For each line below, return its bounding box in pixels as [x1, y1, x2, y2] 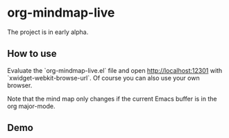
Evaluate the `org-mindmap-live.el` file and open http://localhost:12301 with [7, 66, 223, 74]
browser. [7, 81, 33, 89]
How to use [7, 48, 57, 60]
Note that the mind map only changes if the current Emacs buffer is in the [7, 94, 217, 103]
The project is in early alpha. [7, 28, 89, 36]
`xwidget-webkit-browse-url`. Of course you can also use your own [7, 74, 200, 82]
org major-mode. [7, 102, 56, 110]
